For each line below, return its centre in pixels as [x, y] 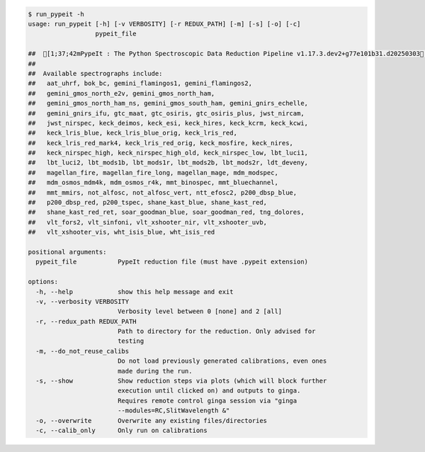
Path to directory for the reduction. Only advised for [216, 332]
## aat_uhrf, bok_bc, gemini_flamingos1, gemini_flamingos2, [140, 84]
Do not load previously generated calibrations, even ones [222, 361]
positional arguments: [67, 252]
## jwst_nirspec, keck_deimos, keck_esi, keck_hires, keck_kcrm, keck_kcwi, [168, 123]
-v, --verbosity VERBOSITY [83, 301]
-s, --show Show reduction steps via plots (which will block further [181, 381]
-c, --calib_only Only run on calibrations [122, 430]
